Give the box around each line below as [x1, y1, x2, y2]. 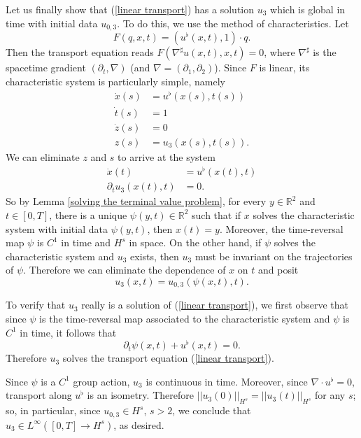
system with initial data [6, 221, 108, 236]
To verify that [6, 297, 66, 312]
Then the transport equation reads [6, 45, 154, 59]
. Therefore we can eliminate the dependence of [23, 262, 226, 277]
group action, [73, 374, 130, 388]
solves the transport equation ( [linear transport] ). [62, 351, 274, 365]
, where [264, 45, 295, 59]
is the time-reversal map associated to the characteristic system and [39, 311, 330, 325]
